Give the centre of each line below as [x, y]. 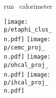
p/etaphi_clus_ [28, 30]
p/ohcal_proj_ [26, 65]
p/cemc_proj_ [24, 47]
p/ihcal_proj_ [26, 83]
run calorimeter [28, 6]
